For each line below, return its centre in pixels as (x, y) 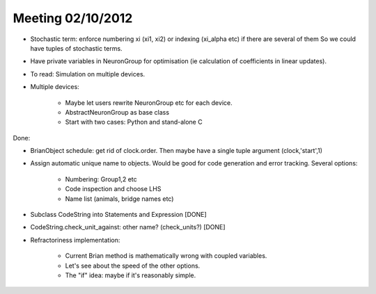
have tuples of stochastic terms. (76, 48)
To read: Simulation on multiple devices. (88, 74)
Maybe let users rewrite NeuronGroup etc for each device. (149, 103)
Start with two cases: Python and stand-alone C (134, 122)
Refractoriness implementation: (75, 240)
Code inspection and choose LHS (113, 189)
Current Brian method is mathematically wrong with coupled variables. (166, 256)
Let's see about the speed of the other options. (133, 266)
